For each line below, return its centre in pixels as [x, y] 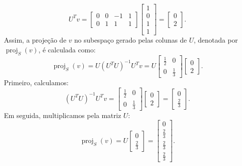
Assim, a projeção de [35, 40]
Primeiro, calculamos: [36, 83]
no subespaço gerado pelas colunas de [131, 40]
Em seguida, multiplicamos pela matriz [63, 115]
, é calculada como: [67, 49]
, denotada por [216, 40]
